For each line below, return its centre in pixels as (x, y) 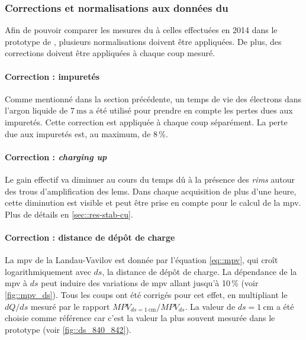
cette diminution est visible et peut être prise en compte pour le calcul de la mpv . (153, 203)
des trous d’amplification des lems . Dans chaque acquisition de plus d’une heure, (151, 191)
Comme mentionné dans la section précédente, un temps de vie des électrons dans (153, 98)
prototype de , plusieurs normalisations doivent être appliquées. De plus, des (143, 41)
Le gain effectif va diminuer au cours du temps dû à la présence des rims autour (150, 179)
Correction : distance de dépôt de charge (90, 237)
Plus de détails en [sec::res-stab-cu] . (69, 214)
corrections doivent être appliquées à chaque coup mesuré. (110, 53)
